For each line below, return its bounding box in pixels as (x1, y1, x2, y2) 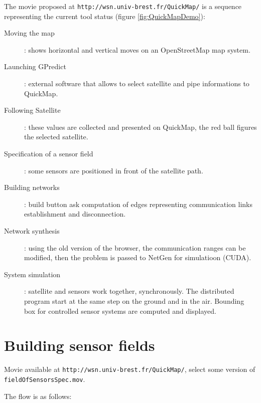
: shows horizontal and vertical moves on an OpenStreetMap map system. (24, 44, 250, 55)
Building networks (4, 182, 60, 192)
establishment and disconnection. (24, 209, 126, 219)
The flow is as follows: (4, 390, 72, 401)
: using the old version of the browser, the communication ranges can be (24, 242, 246, 253)
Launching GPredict (4, 61, 66, 72)
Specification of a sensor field (4, 148, 93, 158)
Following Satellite (4, 105, 61, 115)
